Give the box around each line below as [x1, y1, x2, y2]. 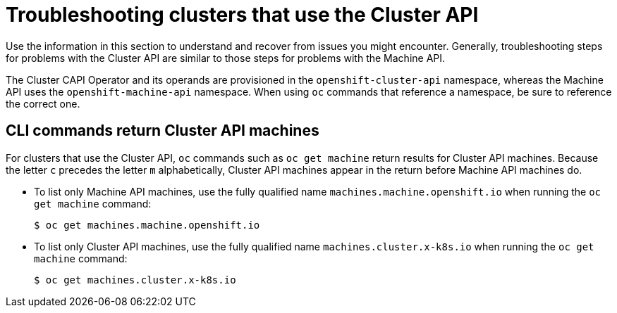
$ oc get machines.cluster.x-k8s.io [34, 274, 236, 286]
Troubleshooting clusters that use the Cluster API [6, 3, 479, 27]
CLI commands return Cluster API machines [6, 122, 319, 140]
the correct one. [6, 97, 80, 110]
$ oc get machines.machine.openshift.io [34, 219, 260, 231]
